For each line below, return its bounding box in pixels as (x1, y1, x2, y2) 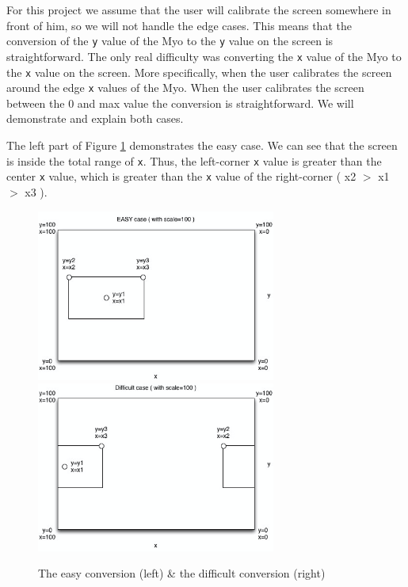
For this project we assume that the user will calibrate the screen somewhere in (6, 2, 391, 17)
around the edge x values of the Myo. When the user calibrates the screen (6, 79, 364, 96)
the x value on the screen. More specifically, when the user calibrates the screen (6, 63, 392, 80)
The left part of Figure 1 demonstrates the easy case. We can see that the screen (6, 137, 398, 153)
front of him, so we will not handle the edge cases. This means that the (6, 17, 352, 33)
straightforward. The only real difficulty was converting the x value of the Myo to (6, 48, 402, 64)
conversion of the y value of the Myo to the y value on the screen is (6, 32, 334, 49)
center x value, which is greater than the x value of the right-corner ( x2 (6, 168, 357, 185)
